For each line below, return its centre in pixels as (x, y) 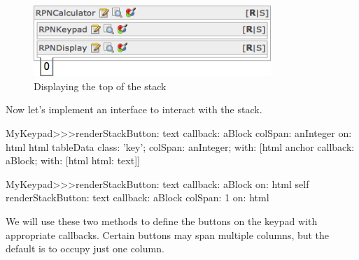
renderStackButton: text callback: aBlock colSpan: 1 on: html (138, 197)
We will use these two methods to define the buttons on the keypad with (162, 221)
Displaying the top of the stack (100, 86)
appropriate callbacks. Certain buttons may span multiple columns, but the (168, 234)
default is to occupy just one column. (85, 248)
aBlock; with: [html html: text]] (73, 160)
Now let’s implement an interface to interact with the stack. (134, 109)
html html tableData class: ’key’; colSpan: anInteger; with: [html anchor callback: (180, 146)
